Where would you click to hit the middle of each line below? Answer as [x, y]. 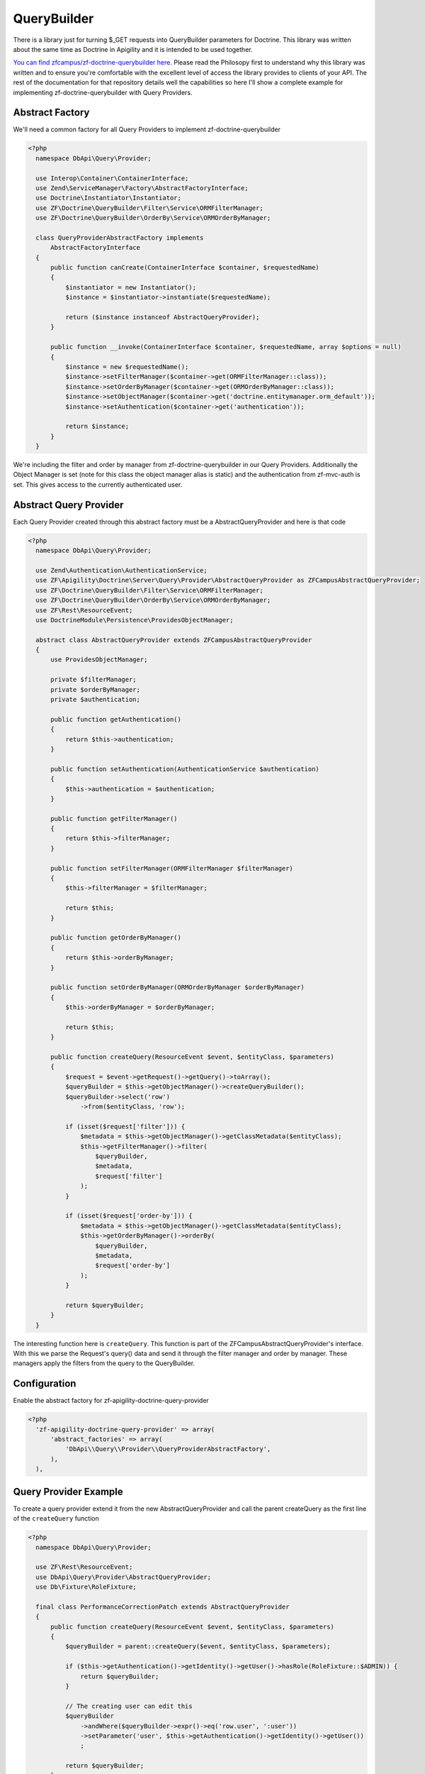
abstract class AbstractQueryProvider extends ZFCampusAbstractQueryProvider [174, 640]
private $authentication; [96, 700]
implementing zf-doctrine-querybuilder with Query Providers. [103, 92]
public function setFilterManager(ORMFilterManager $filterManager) [172, 868]
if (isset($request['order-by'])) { [129, 1216]
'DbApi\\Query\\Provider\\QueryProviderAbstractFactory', [168, 1449]
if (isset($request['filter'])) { [125, 1126]
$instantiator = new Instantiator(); [130, 287]
